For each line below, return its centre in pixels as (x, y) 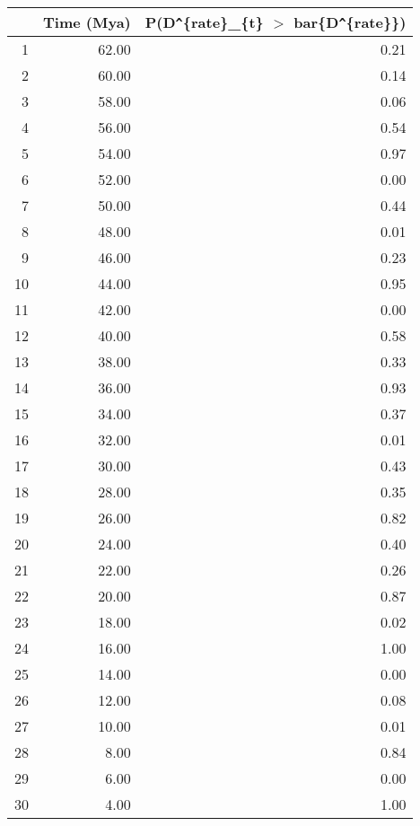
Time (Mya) (87, 22)
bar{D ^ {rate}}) (350, 22)
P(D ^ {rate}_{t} (204, 22)
